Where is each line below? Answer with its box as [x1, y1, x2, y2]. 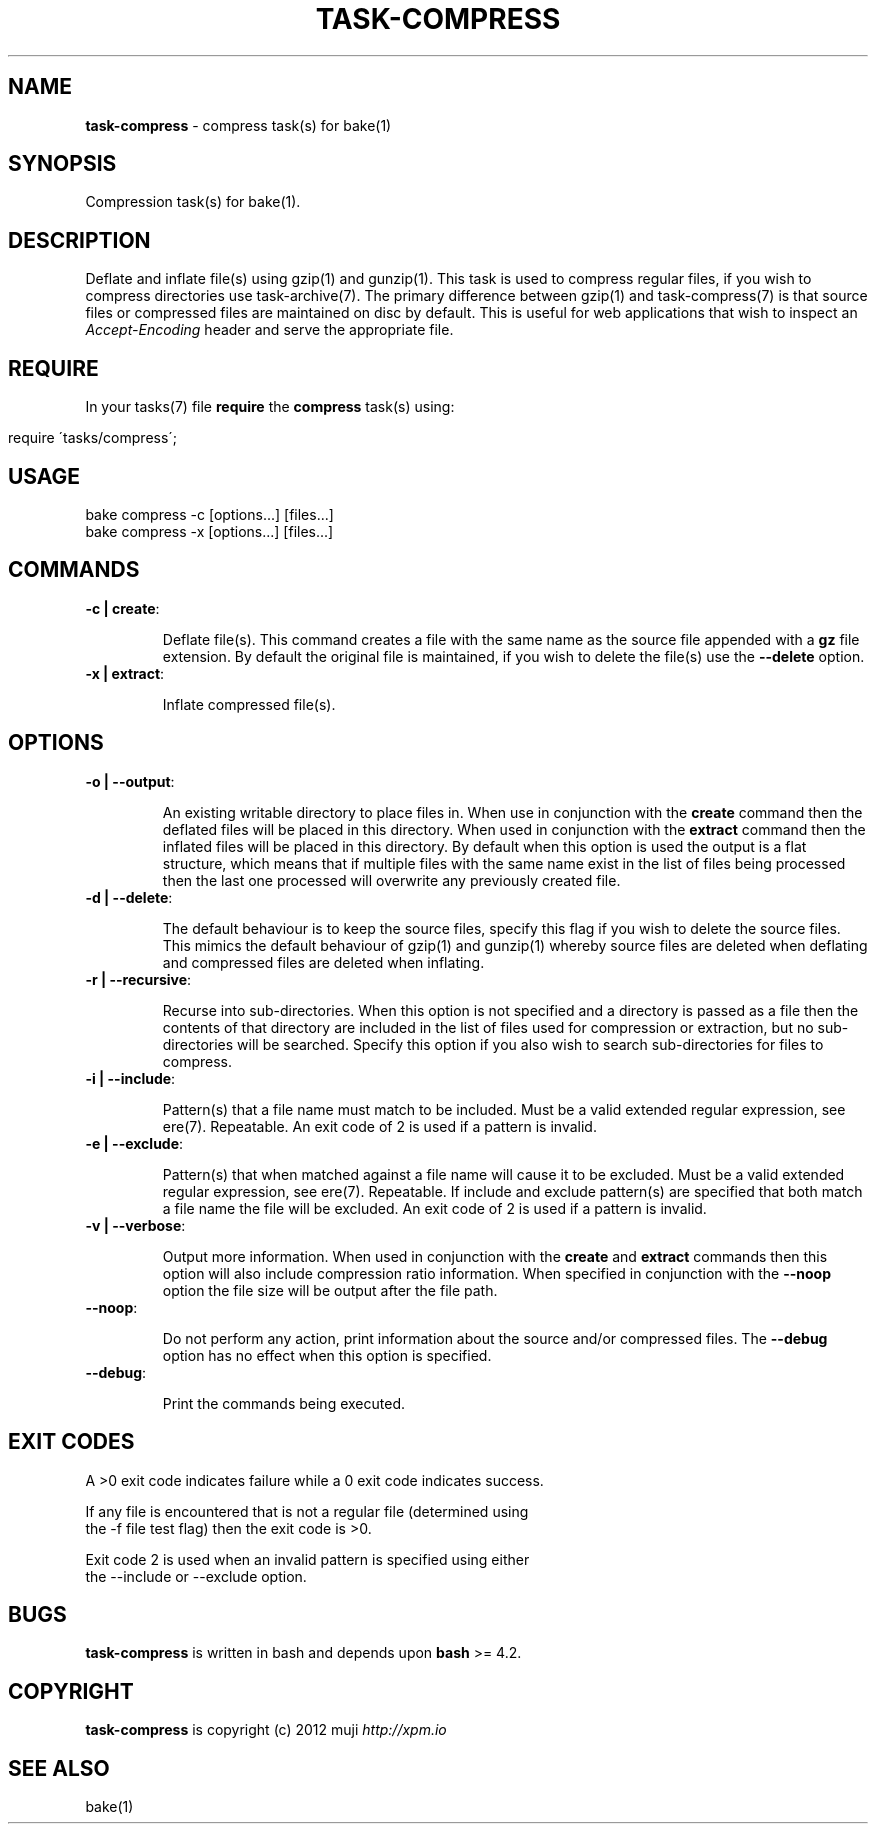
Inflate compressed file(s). [162, 695, 336, 713]
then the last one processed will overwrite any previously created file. [162, 871, 621, 889]
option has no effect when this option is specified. [162, 1346, 492, 1364]
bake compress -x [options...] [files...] [85, 522, 334, 540]
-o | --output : [85, 772, 175, 790]
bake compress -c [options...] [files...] [85, 505, 334, 523]
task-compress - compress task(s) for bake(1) [85, 116, 392, 134]
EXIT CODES [8, 1429, 135, 1455]
